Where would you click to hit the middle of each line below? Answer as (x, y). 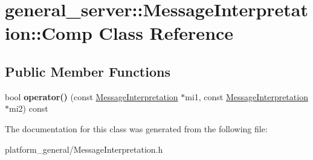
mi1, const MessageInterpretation (247, 96)
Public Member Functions (88, 71)
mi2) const (29, 108)
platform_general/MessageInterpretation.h (84, 149)
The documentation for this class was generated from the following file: (136, 128)
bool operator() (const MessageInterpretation (92, 96)
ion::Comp (49, 33)
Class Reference (166, 33)
